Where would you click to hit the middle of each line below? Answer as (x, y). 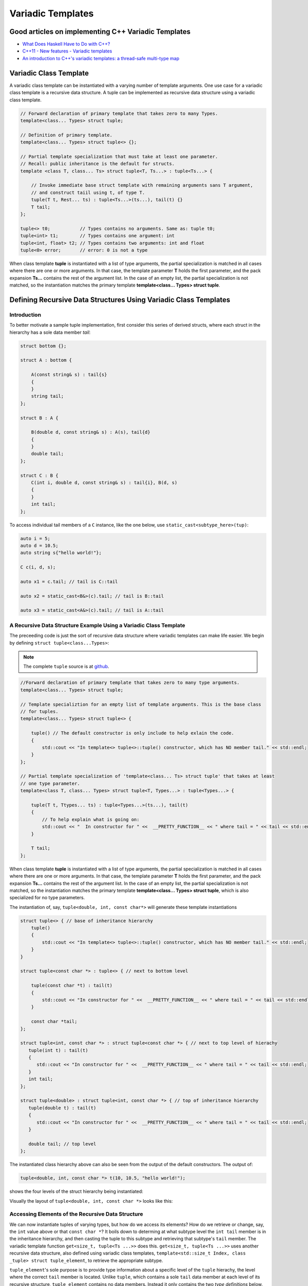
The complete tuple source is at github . (66, 667)
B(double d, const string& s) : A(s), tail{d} (91, 432)
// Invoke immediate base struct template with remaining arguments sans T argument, (142, 185)
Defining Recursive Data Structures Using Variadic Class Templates (120, 300)
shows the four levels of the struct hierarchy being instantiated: (76, 1191)
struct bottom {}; (43, 346)
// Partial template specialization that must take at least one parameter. (119, 156)
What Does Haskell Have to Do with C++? (66, 44)
